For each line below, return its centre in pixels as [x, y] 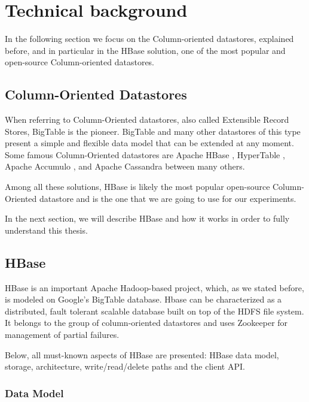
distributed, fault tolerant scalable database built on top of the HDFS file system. [154, 311]
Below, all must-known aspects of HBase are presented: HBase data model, [142, 354]
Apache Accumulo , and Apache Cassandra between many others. [125, 166]
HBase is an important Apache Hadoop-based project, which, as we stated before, [154, 287]
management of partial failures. [62, 335]
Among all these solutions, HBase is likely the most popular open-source [137, 187]
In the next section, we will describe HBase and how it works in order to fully [147, 218]
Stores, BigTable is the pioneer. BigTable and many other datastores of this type [153, 131]
